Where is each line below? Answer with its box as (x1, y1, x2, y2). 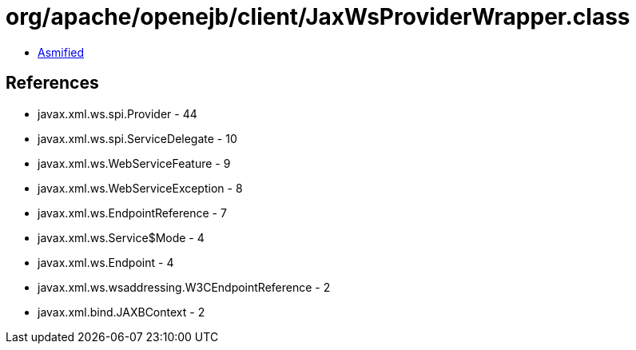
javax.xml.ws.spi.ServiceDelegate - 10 (38, 131, 237, 145)
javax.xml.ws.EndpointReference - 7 (38, 205, 227, 220)
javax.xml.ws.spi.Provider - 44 (38, 106, 197, 121)
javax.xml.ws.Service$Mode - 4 (38, 230, 205, 245)
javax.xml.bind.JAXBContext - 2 (38, 304, 205, 319)
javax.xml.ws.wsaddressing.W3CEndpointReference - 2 (38, 280, 331, 294)
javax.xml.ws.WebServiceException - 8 (38, 181, 243, 195)
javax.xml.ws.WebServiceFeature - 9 (38, 156, 231, 170)
